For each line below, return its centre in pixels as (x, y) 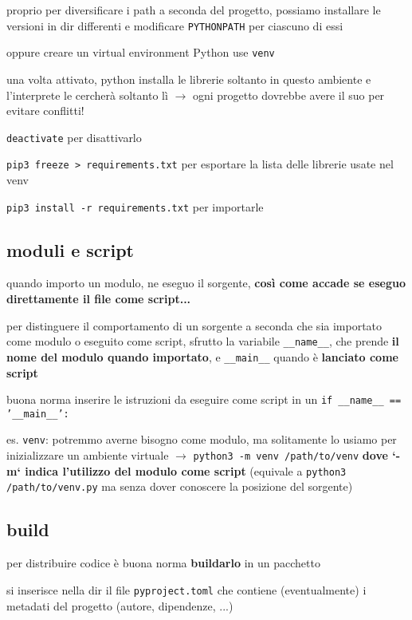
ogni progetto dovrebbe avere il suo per (288, 95)
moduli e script (70, 249)
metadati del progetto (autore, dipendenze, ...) (120, 605)
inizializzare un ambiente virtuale (88, 455)
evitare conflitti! (45, 111)
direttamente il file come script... (99, 299)
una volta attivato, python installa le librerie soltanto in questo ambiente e (189, 79)
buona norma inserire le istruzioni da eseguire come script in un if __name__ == (204, 399)
